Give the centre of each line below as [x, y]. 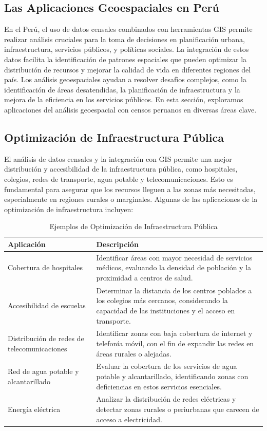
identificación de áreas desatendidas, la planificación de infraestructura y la [122, 89]
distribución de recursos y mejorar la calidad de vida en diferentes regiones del [128, 69]
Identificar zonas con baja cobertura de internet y [174, 333]
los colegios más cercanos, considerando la [162, 300]
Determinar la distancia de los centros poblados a [174, 290]
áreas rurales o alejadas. [134, 353]
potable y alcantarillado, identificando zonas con [172, 376]
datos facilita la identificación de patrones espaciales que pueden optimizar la [126, 59]
